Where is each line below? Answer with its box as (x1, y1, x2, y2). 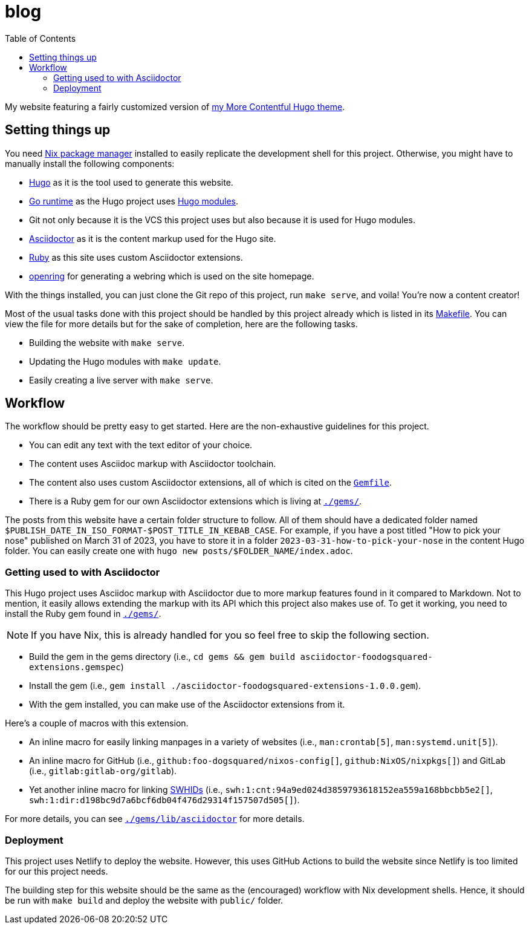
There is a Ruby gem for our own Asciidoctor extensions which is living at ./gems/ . (29, 496, 362, 507)
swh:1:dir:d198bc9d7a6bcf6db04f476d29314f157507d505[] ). (29, 795, 300, 806)
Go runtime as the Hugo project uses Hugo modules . (29, 195, 239, 206)
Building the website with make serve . (29, 337, 185, 348)
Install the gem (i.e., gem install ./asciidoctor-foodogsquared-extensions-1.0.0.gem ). (29, 680, 421, 691)
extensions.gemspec (29, 662, 121, 673)
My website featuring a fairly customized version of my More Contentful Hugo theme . (5, 101, 345, 112)
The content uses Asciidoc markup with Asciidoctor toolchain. (29, 458, 276, 469)
